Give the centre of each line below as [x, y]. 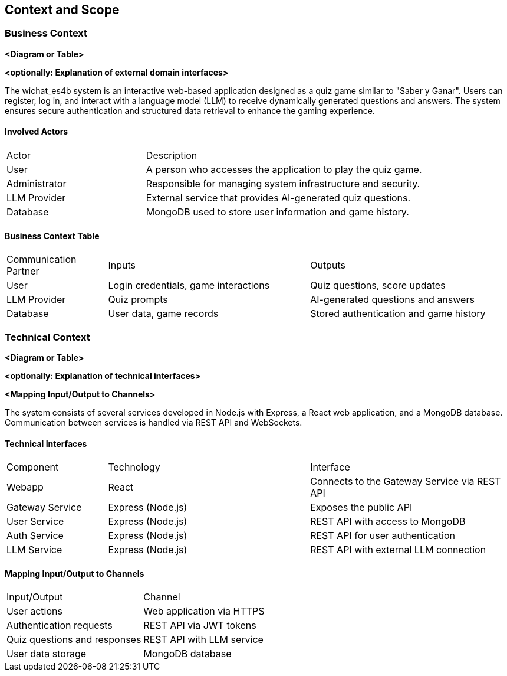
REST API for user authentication [383, 536]
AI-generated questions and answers [392, 300]
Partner [23, 271]
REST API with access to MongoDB [388, 522]
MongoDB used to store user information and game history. [277, 212]
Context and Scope [62, 10]
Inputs [122, 265]
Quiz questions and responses [74, 640]
